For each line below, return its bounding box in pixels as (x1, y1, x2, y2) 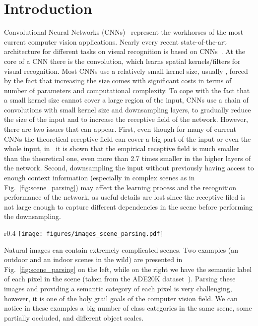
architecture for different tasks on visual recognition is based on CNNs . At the (4, 46, 245, 56)
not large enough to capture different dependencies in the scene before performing (4, 201, 253, 212)
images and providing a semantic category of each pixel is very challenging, (4, 283, 232, 294)
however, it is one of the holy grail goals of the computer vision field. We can (4, 293, 238, 303)
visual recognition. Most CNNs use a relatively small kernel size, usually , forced (4, 65, 248, 76)
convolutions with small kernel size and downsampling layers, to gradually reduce (4, 104, 251, 114)
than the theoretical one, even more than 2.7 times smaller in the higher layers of (4, 153, 251, 163)
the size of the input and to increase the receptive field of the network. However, (4, 114, 248, 124)
